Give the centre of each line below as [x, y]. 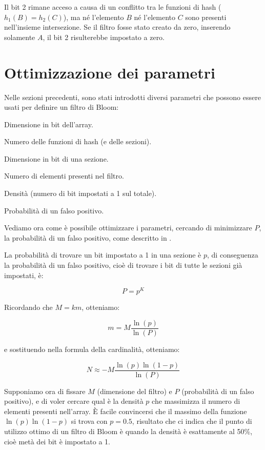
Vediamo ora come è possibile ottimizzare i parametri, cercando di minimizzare [128, 228]
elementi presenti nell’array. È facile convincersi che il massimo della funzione [126, 411]
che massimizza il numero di [196, 401]
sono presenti [206, 17]
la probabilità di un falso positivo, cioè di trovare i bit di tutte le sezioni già [123, 265]
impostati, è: [24, 275]
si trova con [89, 421]
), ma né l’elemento [94, 17]
